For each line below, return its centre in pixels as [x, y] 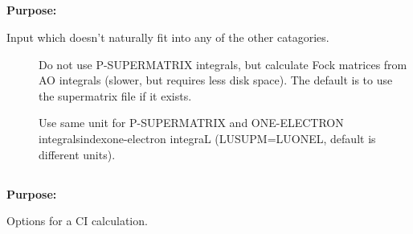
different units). [77, 154]
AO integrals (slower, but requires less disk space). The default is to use [216, 80]
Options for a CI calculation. [77, 221]
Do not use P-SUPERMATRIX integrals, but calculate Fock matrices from [223, 64]
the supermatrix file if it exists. [115, 95]
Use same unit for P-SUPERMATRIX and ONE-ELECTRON [191, 123]
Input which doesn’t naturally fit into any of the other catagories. [168, 37]
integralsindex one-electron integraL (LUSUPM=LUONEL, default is [207, 138]
